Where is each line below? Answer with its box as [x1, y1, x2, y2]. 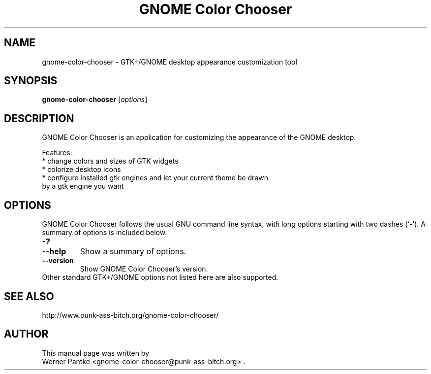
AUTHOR [4, 328, 49, 340]
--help [42, 246, 66, 257]
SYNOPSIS [4, 74, 58, 87]
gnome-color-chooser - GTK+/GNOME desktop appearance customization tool [42, 57, 297, 66]
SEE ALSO [4, 290, 54, 303]
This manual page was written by [42, 348, 150, 357]
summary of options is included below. [42, 228, 167, 237]
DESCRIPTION [4, 112, 74, 125]
